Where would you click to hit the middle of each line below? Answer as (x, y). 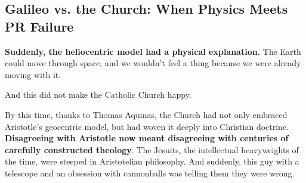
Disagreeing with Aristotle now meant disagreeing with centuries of (147, 138)
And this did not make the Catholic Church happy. (98, 94)
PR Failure (39, 26)
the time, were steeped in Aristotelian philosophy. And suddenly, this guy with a (152, 161)
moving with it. (33, 74)
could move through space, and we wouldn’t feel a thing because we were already (153, 63)
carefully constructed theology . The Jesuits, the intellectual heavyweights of (152, 149)
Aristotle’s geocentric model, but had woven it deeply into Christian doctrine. (147, 126)
